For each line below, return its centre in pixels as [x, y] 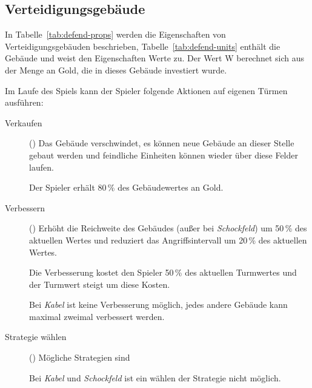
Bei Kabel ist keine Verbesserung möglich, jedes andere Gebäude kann [158, 305]
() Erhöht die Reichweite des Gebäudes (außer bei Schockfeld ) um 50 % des [168, 228]
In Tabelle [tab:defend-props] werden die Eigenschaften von [115, 34]
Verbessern [25, 207]
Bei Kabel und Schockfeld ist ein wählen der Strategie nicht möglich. [155, 377]
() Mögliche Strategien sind [80, 357]
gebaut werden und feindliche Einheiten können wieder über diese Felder [164, 155]
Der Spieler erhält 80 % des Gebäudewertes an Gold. [126, 187]
